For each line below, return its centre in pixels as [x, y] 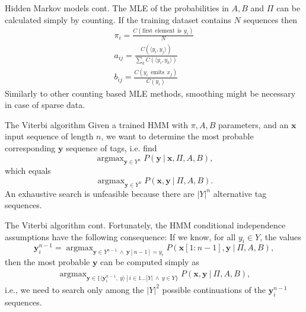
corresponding [30, 147]
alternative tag [240, 193]
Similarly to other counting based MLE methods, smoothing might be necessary [150, 93]
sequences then [270, 19]
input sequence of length [49, 136]
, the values [280, 236]
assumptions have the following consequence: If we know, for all [120, 236]
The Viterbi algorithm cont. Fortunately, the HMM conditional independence [145, 225]
